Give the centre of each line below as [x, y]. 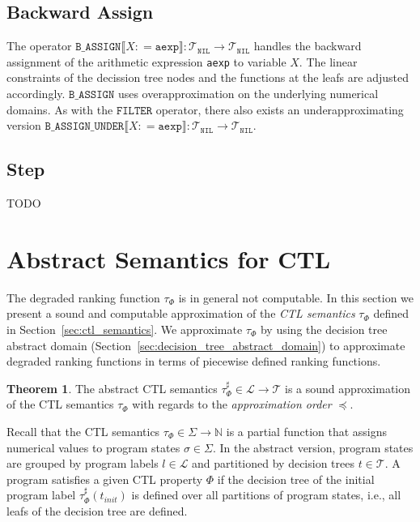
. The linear [328, 61]
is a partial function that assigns [307, 431]
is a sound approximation [348, 388]
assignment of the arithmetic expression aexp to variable [146, 61]
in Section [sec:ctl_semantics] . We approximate [125, 329]
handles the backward [308, 46]
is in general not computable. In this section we [296, 297]
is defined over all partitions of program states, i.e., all [266, 495]
